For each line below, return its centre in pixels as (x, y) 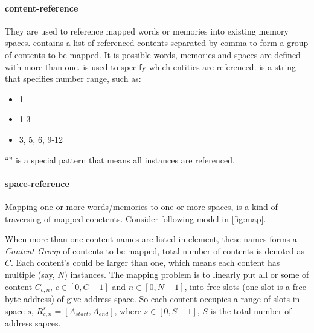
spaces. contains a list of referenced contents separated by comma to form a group (157, 43)
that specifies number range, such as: (73, 78)
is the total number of (251, 310)
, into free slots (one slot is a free (245, 286)
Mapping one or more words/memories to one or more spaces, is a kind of (141, 206)
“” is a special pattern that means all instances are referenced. (120, 160)
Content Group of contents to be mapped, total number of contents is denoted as (155, 250)
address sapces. (33, 323)
